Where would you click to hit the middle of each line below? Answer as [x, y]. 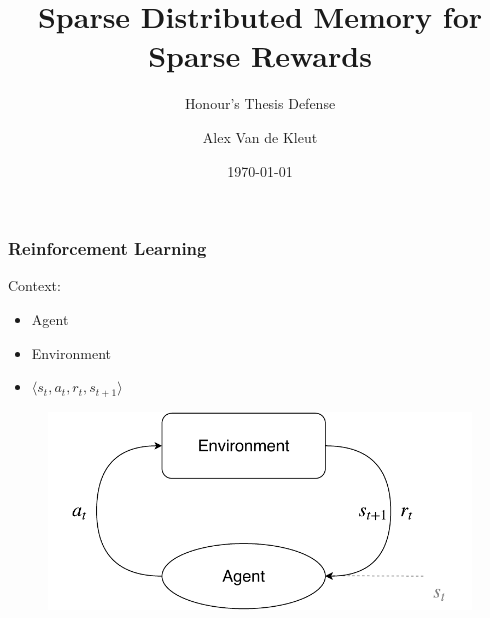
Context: [34, 285]
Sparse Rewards [260, 55]
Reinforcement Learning [107, 248]
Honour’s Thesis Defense [260, 103]
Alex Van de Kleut [260, 136]
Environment [71, 352]
